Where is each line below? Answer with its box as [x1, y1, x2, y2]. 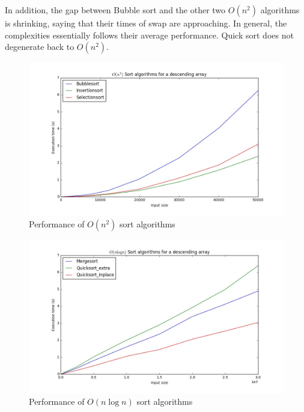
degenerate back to [5, 40, 74, 53]
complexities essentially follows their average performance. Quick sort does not [5, 28, 294, 41]
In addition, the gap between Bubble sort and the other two [5, 4, 226, 16]
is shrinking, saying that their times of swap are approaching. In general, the [5, 17, 287, 29]
